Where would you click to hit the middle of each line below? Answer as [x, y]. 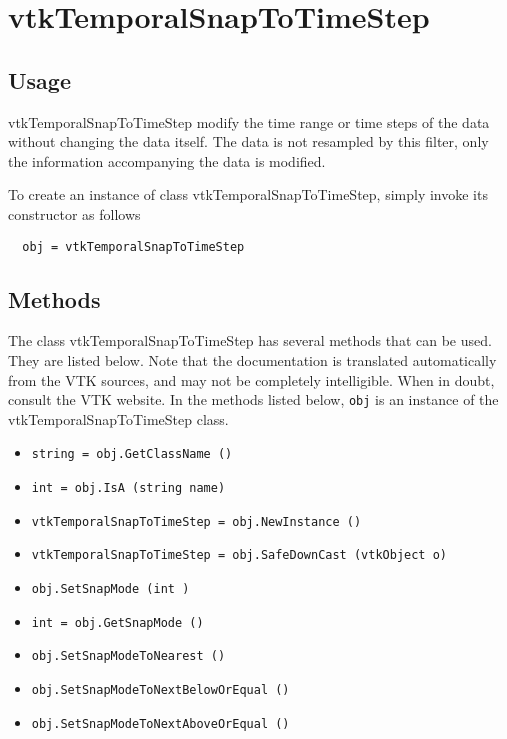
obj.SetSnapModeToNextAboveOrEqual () [160, 723]
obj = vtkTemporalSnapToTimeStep [133, 246]
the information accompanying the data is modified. [167, 160]
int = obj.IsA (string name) [128, 488]
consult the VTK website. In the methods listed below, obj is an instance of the [253, 399]
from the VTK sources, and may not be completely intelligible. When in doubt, [251, 379]
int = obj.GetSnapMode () [117, 622]
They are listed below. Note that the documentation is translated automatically [252, 360]
